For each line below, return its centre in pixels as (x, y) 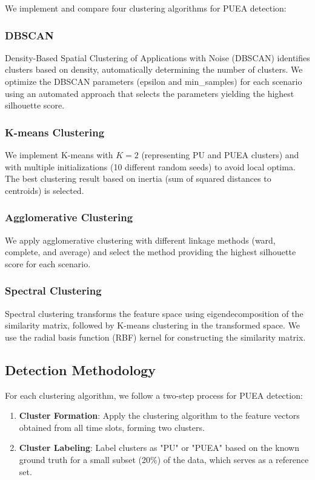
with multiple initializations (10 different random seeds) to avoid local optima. (150, 166)
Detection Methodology (81, 369)
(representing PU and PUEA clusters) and (220, 155)
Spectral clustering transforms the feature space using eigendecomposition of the (154, 313)
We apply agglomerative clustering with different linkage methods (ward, (140, 240)
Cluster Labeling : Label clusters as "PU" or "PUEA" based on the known (159, 448)
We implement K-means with (59, 155)
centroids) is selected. (45, 190)
